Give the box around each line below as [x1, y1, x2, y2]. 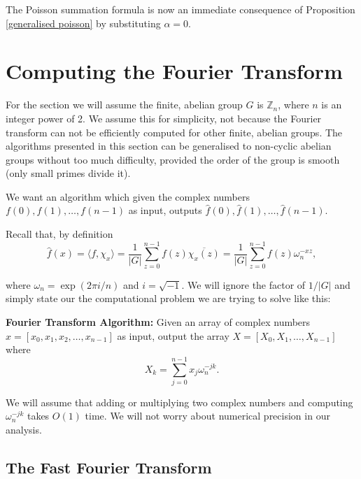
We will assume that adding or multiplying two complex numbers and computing [6, 394, 353, 409]
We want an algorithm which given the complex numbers [6, 189, 250, 203]
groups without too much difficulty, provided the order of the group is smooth [6, 152, 340, 166]
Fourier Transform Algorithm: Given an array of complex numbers [6, 314, 311, 329]
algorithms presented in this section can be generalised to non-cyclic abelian [6, 138, 332, 153]
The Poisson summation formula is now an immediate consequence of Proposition [6, 2, 355, 16]
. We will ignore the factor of [181, 277, 306, 292]
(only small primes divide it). [6, 166, 131, 180]
